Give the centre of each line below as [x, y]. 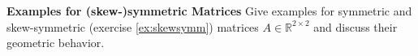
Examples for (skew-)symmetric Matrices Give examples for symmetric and [209, 11]
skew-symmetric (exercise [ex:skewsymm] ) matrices [133, 26]
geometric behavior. [56, 43]
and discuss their [356, 26]
